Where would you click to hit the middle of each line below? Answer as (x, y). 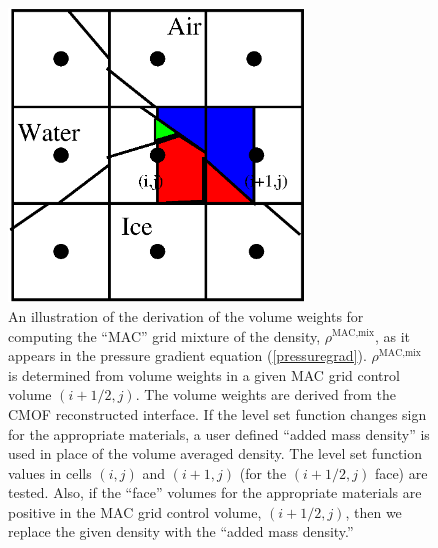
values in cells (50, 472)
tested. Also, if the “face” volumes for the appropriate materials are (215, 492)
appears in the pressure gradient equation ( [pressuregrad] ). (187, 355)
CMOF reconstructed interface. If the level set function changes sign (217, 413)
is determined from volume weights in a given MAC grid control (204, 374)
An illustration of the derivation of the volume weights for (186, 315)
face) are (401, 472)
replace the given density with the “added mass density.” (181, 531)
